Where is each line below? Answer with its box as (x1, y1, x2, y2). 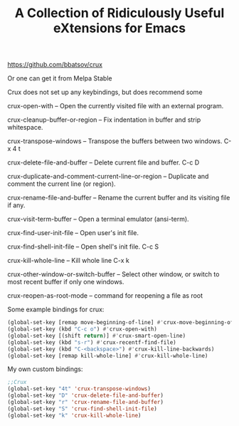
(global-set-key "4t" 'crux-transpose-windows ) (7, 385, 152, 393)
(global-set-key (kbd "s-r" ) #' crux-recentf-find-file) (7, 338, 176, 346)
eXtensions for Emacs (53, 20, 186, 36)
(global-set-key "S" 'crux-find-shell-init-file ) (7, 405, 158, 412)
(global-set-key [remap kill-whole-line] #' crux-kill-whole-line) (7, 352, 208, 359)
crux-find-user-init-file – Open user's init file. (7, 229, 139, 237)
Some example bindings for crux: (7, 305, 105, 314)
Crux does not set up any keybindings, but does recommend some (7, 88, 203, 97)
